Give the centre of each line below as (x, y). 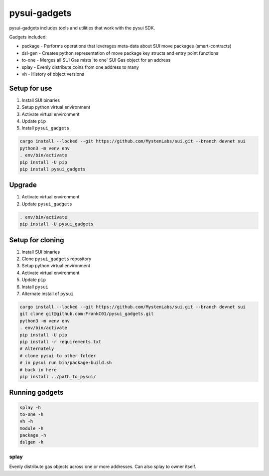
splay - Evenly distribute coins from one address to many (80, 67)
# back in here (38, 370)
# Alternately (37, 349)
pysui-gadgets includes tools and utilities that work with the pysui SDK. (82, 28)
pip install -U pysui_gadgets (57, 224)
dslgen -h (32, 442)
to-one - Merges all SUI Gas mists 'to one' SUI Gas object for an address (96, 60)
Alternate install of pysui (48, 294)
